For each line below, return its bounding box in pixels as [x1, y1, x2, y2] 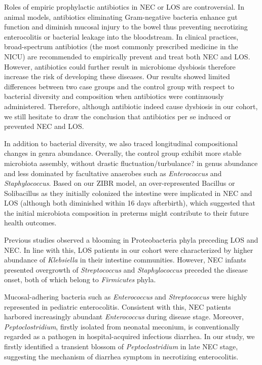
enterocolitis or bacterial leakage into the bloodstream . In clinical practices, [4, 31, 239, 42]
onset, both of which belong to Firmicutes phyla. [4, 274, 156, 285]
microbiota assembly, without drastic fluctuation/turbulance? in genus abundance [4, 157, 258, 168]
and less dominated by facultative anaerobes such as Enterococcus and [4, 168, 222, 178]
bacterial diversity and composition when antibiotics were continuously [4, 91, 224, 102]
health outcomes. [4, 217, 57, 228]
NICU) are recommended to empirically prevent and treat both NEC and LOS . [4, 51, 250, 61]
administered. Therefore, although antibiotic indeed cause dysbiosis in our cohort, [4, 101, 258, 111]
